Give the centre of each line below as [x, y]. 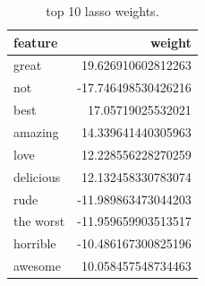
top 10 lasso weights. [102, 11]
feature [36, 42]
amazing [36, 131]
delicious [37, 176]
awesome [37, 266]
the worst [39, 221]
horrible [35, 243]
